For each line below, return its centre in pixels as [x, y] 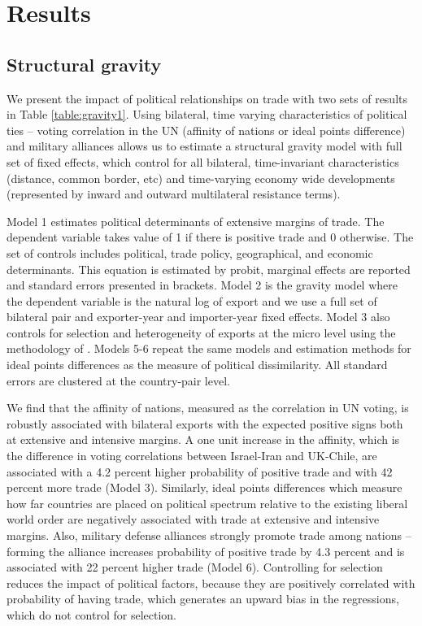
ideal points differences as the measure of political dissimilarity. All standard [197, 365]
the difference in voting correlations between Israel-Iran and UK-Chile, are [192, 456]
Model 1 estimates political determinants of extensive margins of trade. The [196, 221]
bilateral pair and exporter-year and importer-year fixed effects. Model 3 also [198, 317]
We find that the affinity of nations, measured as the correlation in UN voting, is [208, 408]
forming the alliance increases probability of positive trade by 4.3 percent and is [206, 551]
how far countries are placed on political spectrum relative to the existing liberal [207, 503]
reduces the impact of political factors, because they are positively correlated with [211, 583]
